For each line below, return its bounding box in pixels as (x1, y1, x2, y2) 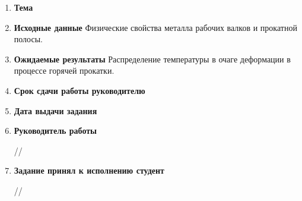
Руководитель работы (14, 124, 97, 137)
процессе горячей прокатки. (14, 64, 115, 77)
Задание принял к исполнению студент (14, 164, 164, 177)
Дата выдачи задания (14, 104, 97, 117)
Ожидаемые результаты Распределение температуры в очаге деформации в (14, 52, 291, 65)
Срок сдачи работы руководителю (14, 84, 145, 96)
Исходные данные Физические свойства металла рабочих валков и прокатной (14, 21, 297, 33)
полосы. (14, 33, 43, 45)
